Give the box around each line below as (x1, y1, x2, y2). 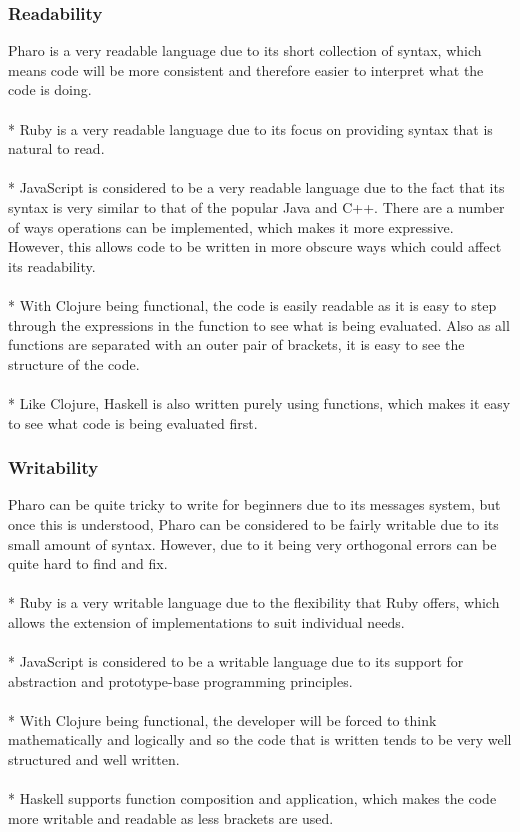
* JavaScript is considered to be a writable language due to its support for (8, 651, 464, 672)
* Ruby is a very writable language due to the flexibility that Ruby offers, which (8, 592, 500, 613)
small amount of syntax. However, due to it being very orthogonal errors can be (8, 533, 497, 554)
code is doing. (8, 79, 92, 100)
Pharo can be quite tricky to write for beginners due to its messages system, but (8, 494, 501, 515)
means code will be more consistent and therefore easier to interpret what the (8, 59, 484, 80)
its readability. (8, 255, 96, 276)
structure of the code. (8, 353, 140, 374)
